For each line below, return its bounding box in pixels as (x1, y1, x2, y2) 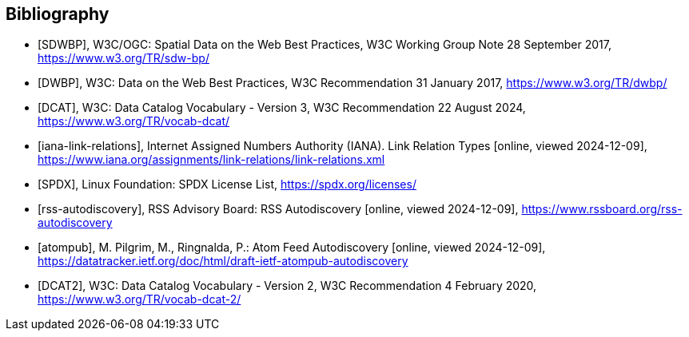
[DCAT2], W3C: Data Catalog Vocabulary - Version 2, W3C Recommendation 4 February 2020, (38, 279, 537, 293)
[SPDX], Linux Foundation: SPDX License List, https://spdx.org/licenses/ (38, 177, 416, 192)
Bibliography (6, 4, 110, 24)
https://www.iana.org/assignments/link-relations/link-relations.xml (38, 153, 385, 167)
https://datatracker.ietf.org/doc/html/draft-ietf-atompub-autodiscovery (38, 254, 408, 268)
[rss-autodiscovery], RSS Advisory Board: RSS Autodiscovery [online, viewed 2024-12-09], (38, 202, 519, 216)
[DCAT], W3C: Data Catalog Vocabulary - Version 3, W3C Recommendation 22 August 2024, (38, 101, 526, 115)
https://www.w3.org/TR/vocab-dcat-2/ (38, 292, 241, 307)
